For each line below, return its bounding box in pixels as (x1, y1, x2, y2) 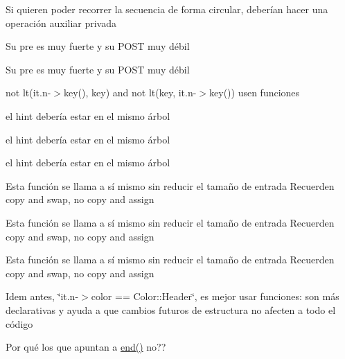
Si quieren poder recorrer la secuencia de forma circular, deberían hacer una (6, 2, 328, 16)
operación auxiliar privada (6, 15, 116, 30)
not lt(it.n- (6, 85, 51, 100)
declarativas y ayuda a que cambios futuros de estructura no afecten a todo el (6, 302, 336, 317)
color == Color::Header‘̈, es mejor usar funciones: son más (91, 289, 339, 304)
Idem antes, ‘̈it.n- (6, 289, 79, 304)
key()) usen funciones (209, 85, 300, 100)
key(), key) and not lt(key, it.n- (64, 85, 197, 100)
